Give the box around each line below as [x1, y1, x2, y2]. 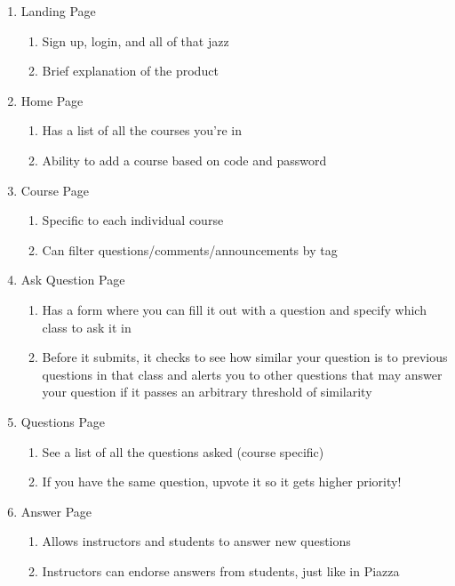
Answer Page [20, 502, 92, 520]
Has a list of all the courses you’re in [42, 121, 242, 140]
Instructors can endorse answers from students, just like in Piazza [42, 561, 400, 580]
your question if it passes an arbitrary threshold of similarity [42, 382, 372, 401]
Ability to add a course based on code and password [42, 150, 327, 169]
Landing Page [20, 2, 96, 20]
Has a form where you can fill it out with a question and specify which [42, 300, 427, 318]
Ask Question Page [20, 270, 125, 289]
